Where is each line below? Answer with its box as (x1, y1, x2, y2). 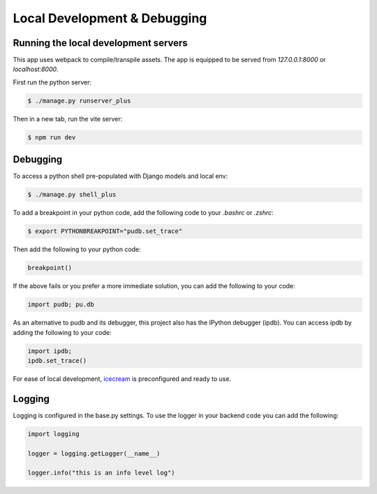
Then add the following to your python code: (13, 245, 141, 254)
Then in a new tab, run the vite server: (13, 114, 123, 123)
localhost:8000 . (13, 65, 59, 73)
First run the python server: (13, 77, 92, 87)
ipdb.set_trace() (27, 357, 87, 364)
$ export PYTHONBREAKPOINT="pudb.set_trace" (27, 227, 183, 235)
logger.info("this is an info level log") (27, 469, 175, 477)
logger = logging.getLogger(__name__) (27, 449, 161, 457)
